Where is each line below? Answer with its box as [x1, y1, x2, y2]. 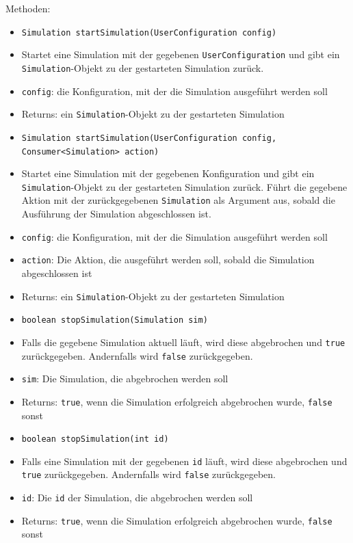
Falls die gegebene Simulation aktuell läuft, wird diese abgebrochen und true [21, 334, 345, 349]
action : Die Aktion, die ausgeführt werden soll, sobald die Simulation [21, 252, 315, 267]
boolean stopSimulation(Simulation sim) [21, 315, 208, 326]
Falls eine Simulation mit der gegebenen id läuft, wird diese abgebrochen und [21, 453, 348, 468]
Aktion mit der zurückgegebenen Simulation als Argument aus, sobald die [21, 193, 335, 207]
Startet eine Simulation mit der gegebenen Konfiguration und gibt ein [21, 166, 315, 181]
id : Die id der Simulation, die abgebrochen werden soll [21, 490, 253, 505]
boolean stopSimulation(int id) [21, 434, 169, 445]
